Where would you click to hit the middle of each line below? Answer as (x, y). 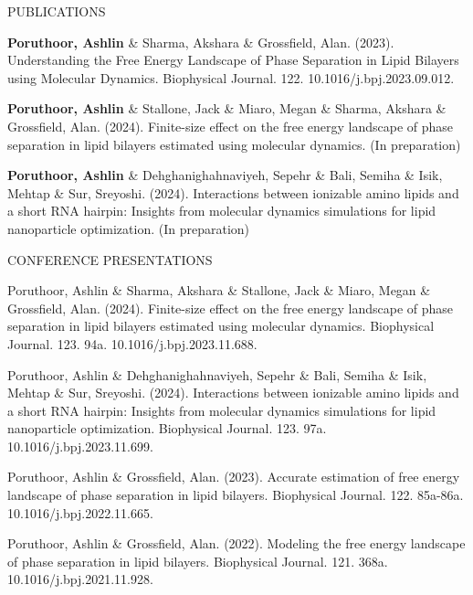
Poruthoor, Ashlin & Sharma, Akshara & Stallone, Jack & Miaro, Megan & (219, 290)
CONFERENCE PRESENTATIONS (110, 259)
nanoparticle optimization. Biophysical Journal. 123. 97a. (167, 428)
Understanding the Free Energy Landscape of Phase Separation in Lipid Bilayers (233, 60)
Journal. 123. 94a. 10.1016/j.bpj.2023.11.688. (132, 343)
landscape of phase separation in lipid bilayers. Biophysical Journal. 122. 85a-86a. (236, 495)
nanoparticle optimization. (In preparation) (129, 228)
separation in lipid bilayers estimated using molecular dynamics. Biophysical (221, 326)
